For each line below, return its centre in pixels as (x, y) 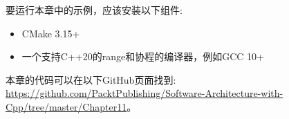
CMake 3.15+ (51, 33)
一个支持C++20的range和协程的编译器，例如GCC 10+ (143, 56)
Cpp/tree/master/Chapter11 (66, 106)
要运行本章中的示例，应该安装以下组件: (94, 10)
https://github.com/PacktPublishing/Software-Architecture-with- (144, 93)
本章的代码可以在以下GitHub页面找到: (91, 79)
